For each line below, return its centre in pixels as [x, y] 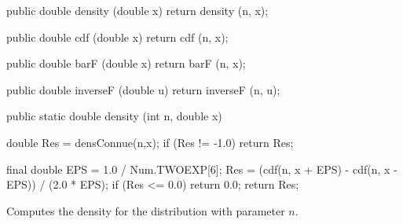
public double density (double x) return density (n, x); [137, 10]
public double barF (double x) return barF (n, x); [126, 63]
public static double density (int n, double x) [114, 116]
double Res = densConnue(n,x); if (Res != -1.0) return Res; [150, 142]
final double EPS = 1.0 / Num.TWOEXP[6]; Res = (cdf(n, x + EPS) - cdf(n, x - [202, 169]
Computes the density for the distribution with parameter [146, 210]
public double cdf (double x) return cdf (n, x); [117, 37]
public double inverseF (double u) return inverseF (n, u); [143, 89]
